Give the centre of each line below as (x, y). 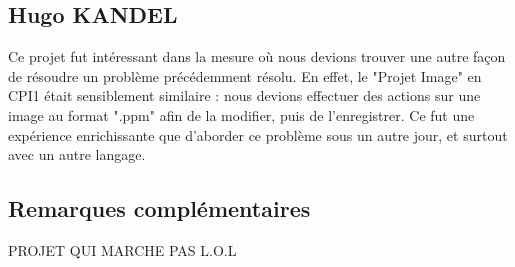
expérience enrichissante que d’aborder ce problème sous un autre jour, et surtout (258, 134)
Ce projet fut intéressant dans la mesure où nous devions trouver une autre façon (257, 56)
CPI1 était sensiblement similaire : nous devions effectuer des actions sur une (244, 95)
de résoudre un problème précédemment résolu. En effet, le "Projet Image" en (245, 75)
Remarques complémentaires (159, 208)
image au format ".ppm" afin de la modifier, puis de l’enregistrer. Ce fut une (241, 114)
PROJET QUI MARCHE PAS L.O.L (122, 249)
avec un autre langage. (77, 154)
